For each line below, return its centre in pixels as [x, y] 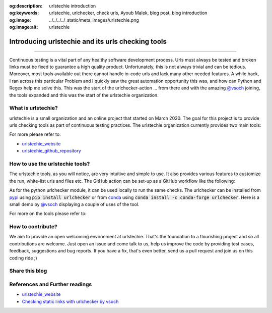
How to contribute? [33, 227]
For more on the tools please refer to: [48, 214]
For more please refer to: [35, 134]
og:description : [26, 6]
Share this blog [28, 271]
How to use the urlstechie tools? [50, 164]
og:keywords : [24, 13]
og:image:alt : [24, 27]
